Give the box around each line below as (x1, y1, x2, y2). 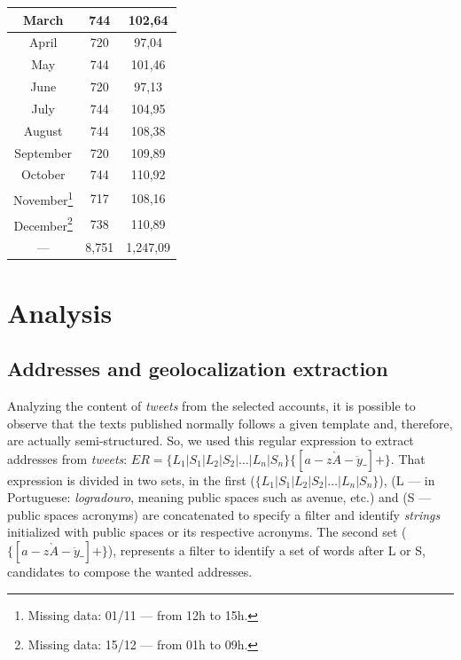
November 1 (13, 188, 74, 208)
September (14, 143, 72, 161)
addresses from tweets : (7, 449, 128, 467)
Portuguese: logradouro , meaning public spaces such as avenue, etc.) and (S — (7, 488, 432, 507)
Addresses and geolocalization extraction (7, 355, 388, 382)
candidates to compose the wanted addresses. (7, 562, 253, 581)
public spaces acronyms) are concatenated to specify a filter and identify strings (7, 505, 441, 523)
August (23, 121, 63, 139)
